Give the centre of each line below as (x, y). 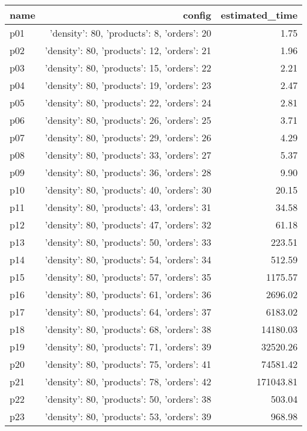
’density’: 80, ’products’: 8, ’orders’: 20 (130, 33)
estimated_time (259, 15)
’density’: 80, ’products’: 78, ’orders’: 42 (128, 381)
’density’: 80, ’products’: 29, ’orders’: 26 (128, 137)
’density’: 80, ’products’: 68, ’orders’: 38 (128, 329)
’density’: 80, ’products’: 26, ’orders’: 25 (128, 120)
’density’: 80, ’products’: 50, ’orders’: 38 (128, 399)
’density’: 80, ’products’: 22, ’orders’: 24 (128, 102)
